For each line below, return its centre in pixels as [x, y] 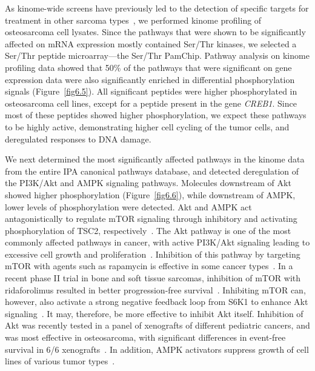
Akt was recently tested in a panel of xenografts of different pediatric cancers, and [157, 325]
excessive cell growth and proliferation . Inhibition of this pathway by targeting [153, 254]
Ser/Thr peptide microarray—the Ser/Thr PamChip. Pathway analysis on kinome [157, 55]
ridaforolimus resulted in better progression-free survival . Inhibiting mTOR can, [155, 289]
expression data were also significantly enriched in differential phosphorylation [150, 79]
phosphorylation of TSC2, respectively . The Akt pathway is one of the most [148, 230]
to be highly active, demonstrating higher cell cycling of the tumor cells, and [147, 126]
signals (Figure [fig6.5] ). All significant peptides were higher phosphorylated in [151, 91]
